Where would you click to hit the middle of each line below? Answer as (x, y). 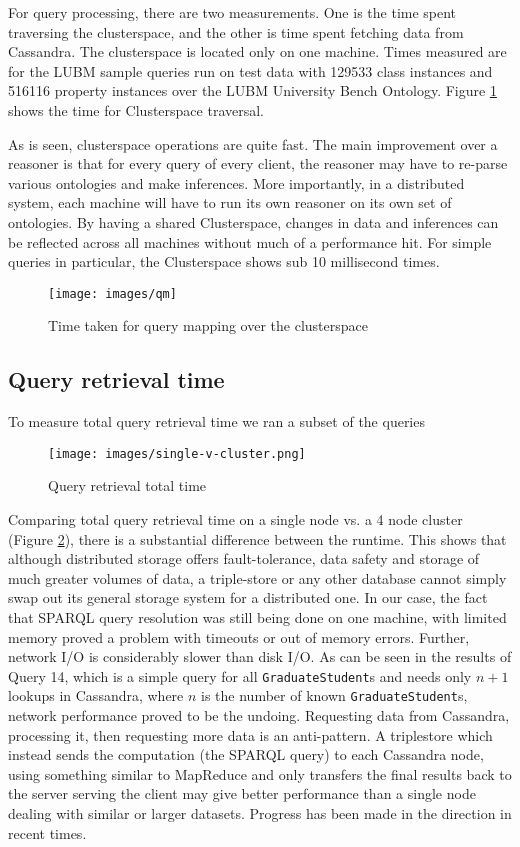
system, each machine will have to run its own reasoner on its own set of (230, 202)
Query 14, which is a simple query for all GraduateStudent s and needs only (240, 675)
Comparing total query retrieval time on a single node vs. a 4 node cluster (235, 519)
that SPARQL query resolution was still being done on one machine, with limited (257, 616)
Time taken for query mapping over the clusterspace (208, 325)
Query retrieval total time (127, 485)
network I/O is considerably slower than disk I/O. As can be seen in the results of (260, 656)
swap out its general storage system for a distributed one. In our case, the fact (248, 597)
